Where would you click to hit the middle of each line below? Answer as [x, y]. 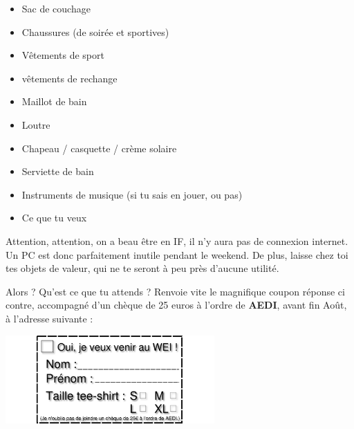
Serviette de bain [58, 171]
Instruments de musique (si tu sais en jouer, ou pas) [132, 194]
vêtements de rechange [69, 78]
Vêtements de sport [63, 55]
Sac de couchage [56, 8]
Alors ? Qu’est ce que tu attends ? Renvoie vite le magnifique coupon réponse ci [175, 291]
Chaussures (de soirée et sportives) [95, 31]
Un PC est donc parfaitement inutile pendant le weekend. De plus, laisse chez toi [177, 254]
